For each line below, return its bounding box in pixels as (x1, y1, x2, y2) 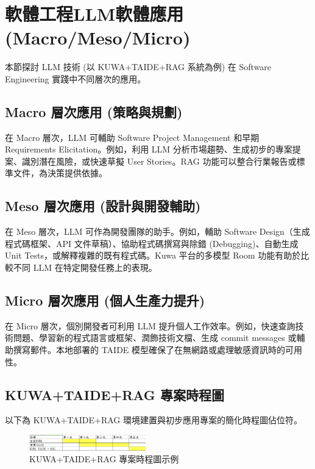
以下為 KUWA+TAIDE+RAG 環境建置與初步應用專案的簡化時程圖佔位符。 (5, 414, 302, 426)
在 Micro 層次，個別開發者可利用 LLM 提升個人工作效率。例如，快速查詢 (5, 319, 296, 332)
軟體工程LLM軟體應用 (5, 1, 184, 26)
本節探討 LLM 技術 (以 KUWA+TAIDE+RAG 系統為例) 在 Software (5, 60, 272, 73)
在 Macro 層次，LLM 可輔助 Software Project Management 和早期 (5, 131, 260, 143)
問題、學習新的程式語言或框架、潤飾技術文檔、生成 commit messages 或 (13, 331, 297, 344)
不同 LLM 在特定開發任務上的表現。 (13, 261, 157, 274)
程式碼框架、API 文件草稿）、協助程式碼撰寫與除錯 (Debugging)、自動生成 (5, 237, 299, 249)
